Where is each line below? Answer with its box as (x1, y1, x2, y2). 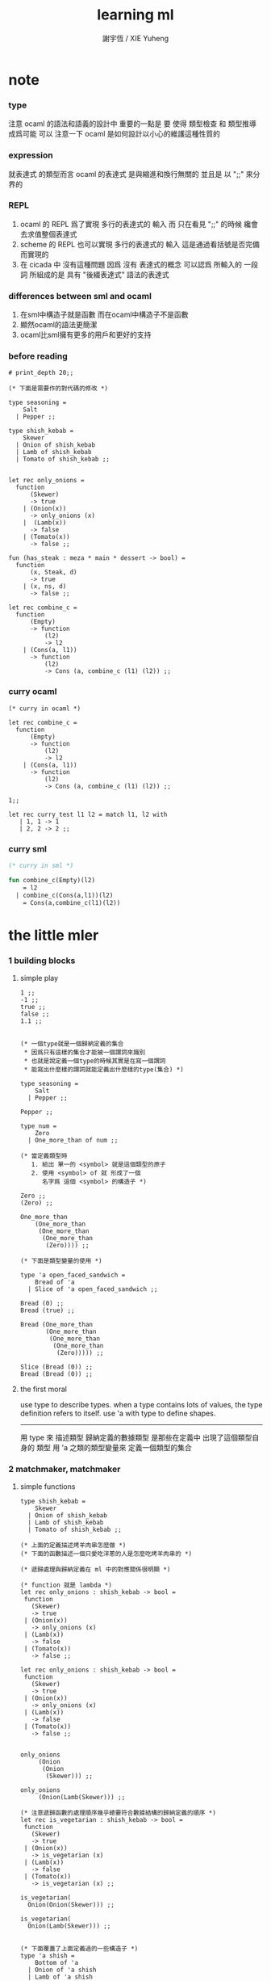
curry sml (8, 843, 47, 854)
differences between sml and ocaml (8, 290, 152, 301)
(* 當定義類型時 (19, 1151, 68, 1160)
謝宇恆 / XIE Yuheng (102, 33, 169, 43)
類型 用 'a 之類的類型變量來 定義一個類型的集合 (35, 1442, 192, 1452)
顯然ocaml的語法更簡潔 (19, 320, 98, 330)
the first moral (19, 1384, 67, 1394)
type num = (19, 1121, 57, 1130)
